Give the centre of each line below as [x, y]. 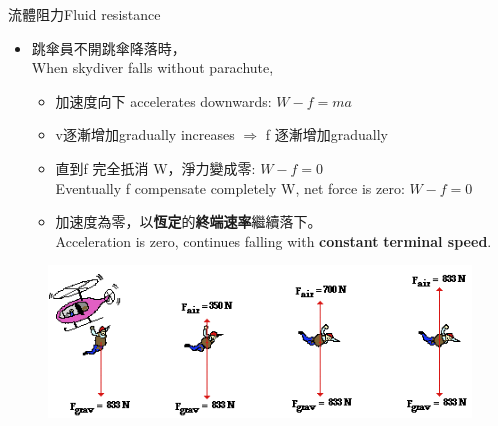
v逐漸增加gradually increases [145, 134]
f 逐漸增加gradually [326, 134]
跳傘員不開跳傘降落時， [108, 47]
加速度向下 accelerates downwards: [163, 100]
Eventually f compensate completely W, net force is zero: [230, 187]
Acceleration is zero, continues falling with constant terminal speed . [273, 240]
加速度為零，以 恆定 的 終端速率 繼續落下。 [188, 221]
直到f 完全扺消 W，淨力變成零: [155, 167]
